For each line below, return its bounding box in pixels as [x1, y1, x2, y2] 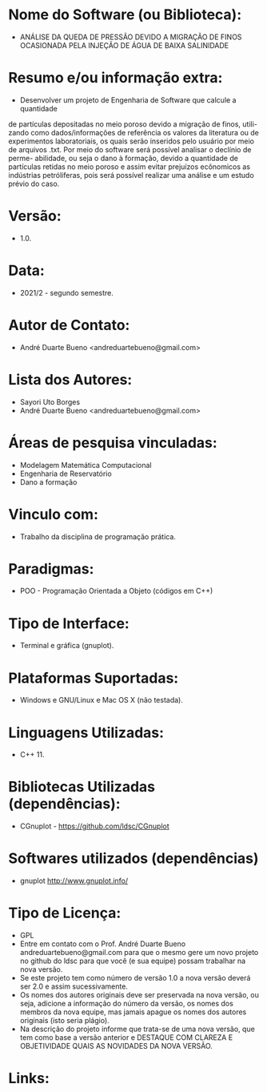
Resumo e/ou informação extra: [8, 69, 223, 87]
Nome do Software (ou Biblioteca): [8, 6, 242, 24]
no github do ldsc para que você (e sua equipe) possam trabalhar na [19, 956, 246, 966]
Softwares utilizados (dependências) [8, 849, 259, 868]
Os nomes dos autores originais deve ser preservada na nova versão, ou [19, 990, 260, 1000]
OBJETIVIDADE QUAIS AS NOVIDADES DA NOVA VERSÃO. [19, 1042, 213, 1051]
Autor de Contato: [8, 316, 130, 334]
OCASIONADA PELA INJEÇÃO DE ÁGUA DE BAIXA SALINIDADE [19, 40, 229, 50]
